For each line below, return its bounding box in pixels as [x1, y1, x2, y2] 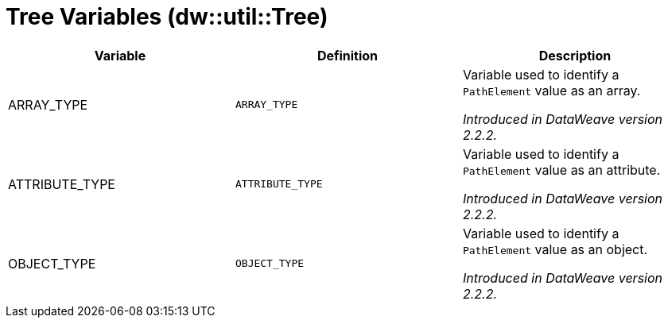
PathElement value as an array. [462, 82, 641, 98]
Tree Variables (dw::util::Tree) [6, 3, 328, 30]
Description [538, 47, 612, 64]
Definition [317, 47, 379, 64]
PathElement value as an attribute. [462, 161, 661, 178]
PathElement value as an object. [462, 241, 648, 257]
